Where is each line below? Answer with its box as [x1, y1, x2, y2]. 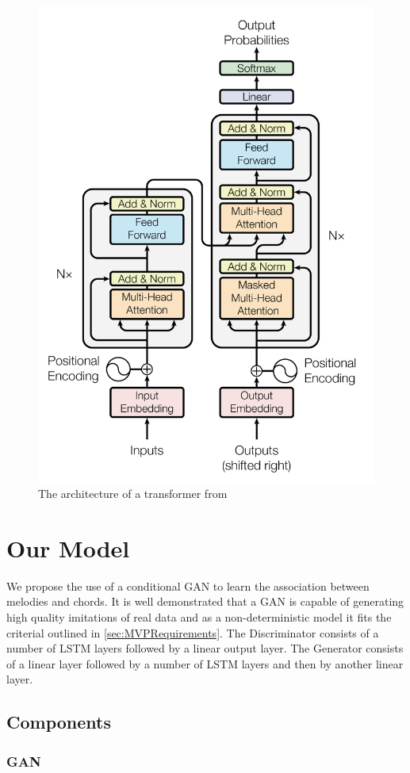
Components [6, 710, 111, 734]
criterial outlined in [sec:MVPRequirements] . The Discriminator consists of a [6, 624, 379, 641]
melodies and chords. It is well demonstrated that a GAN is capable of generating [6, 593, 404, 610]
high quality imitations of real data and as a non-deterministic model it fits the [6, 609, 392, 626]
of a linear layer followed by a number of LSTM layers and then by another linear [6, 655, 404, 672]
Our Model [6, 531, 130, 564]
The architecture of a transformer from [38, 485, 228, 502]
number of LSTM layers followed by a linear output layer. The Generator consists [6, 640, 404, 656]
